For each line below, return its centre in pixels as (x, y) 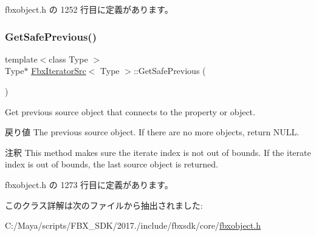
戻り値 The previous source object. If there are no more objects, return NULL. (152, 132)
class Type (68, 59)
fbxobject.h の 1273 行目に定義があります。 (89, 184)
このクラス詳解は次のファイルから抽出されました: (104, 205)
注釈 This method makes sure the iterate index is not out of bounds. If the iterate (158, 152)
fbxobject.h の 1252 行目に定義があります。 (89, 9)
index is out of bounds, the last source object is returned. (112, 164)
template (21, 59)
